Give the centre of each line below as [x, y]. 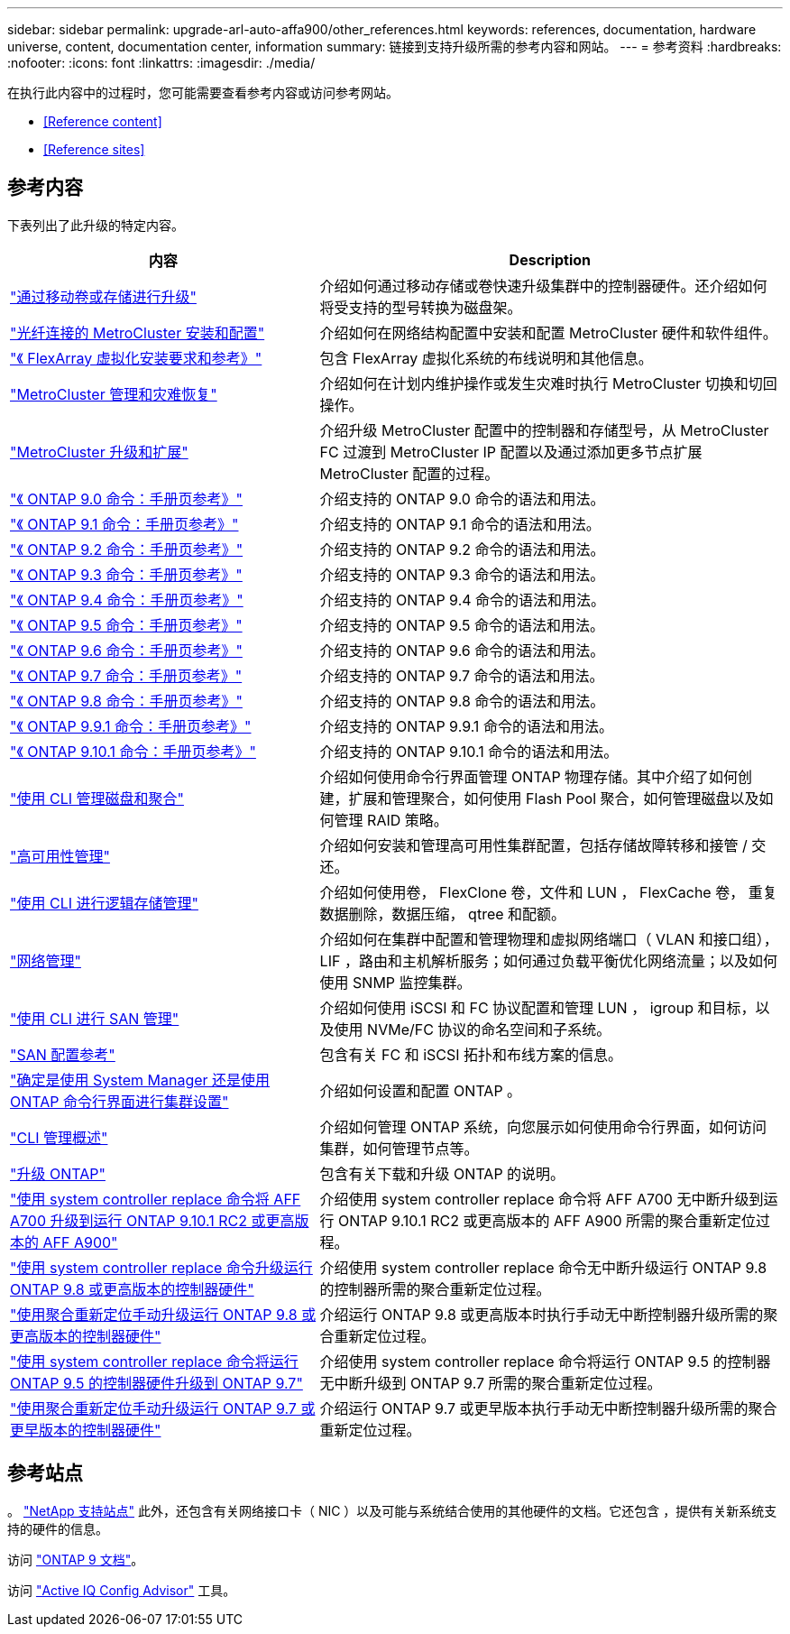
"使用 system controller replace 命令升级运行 [161, 1267]
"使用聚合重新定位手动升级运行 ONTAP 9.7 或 [163, 1408]
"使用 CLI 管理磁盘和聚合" [97, 798]
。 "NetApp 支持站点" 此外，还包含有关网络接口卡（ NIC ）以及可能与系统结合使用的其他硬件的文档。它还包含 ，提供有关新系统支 [392, 1510]
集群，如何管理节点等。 [399, 1148]
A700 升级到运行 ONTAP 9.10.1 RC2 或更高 [152, 1220]
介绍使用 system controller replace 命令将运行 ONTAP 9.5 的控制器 [545, 1361]
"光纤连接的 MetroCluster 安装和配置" [138, 332]
